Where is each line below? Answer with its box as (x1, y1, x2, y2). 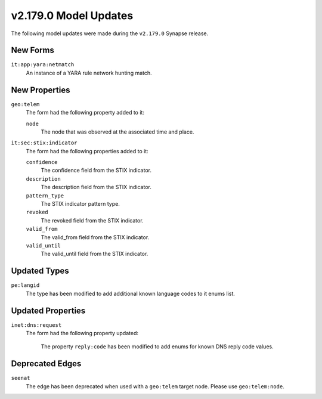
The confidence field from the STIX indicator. (41, 167, 152, 174)
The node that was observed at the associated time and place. (41, 128, 194, 135)
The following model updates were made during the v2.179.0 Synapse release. (11, 30, 209, 37)
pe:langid (11, 282, 40, 289)
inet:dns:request (11, 321, 62, 328)
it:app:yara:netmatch (11, 61, 75, 68)
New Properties (11, 85, 70, 95)
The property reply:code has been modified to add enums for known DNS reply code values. (41, 343, 274, 350)
